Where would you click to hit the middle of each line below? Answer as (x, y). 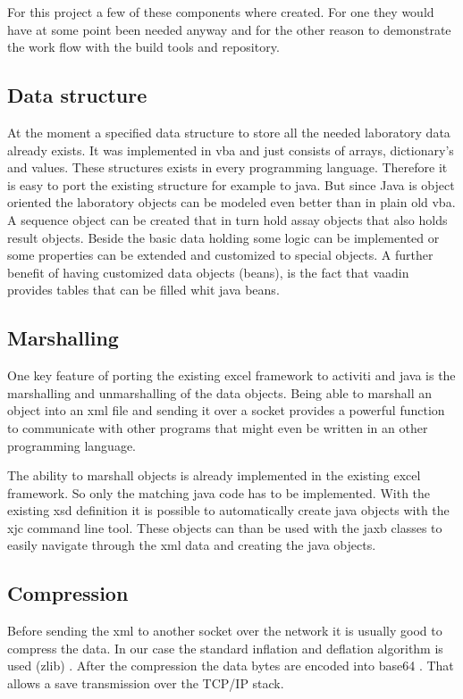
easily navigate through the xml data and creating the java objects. (192, 545)
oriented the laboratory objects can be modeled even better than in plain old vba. (231, 202)
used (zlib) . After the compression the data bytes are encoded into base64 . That (231, 666)
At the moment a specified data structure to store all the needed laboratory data (229, 132)
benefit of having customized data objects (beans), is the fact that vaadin (208, 272)
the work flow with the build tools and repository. (143, 47)
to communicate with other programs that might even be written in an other (218, 427)
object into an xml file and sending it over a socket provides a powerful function (226, 410)
